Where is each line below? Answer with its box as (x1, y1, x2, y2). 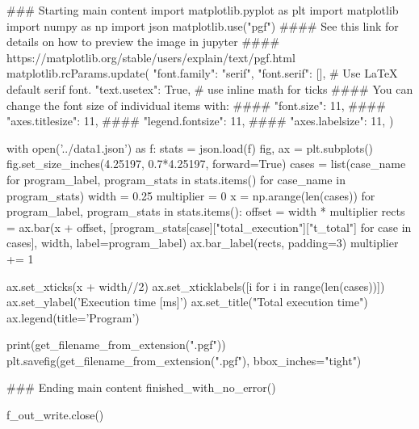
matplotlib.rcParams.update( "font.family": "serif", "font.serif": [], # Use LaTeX (6, 65, 398, 82)
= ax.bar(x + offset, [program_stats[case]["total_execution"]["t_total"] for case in (6, 218, 412, 235)
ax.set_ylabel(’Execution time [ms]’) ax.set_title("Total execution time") (6, 293, 368, 310)
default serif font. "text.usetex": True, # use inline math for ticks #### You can (6, 80, 413, 97)
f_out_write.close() (6, 406, 104, 423)
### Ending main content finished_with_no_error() (6, 379, 276, 396)
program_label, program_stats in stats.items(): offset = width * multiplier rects (6, 203, 405, 220)
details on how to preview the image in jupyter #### (6, 33, 280, 50)
